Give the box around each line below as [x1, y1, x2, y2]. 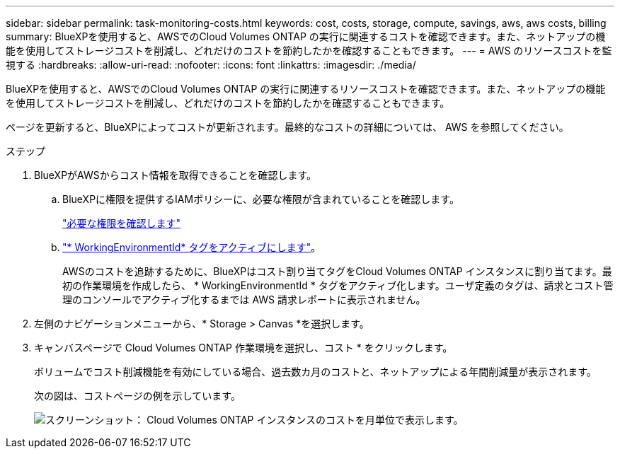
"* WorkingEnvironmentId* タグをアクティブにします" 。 [62, 241, 321, 253]
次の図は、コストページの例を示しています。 [34, 390, 241, 402]
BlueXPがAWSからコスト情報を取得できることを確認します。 [34, 169, 317, 181]
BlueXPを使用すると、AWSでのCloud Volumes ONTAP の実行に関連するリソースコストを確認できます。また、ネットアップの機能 [6, 83, 606, 95]
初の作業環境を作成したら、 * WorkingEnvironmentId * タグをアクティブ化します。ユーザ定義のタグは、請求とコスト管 [62, 279, 614, 291]
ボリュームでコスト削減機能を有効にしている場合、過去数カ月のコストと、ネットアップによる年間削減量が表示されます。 [34, 366, 597, 378]
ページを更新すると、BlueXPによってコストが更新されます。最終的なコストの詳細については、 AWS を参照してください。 [6, 121, 569, 133]
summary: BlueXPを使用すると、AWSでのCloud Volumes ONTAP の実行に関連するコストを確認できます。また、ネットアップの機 [6, 30, 606, 42]
